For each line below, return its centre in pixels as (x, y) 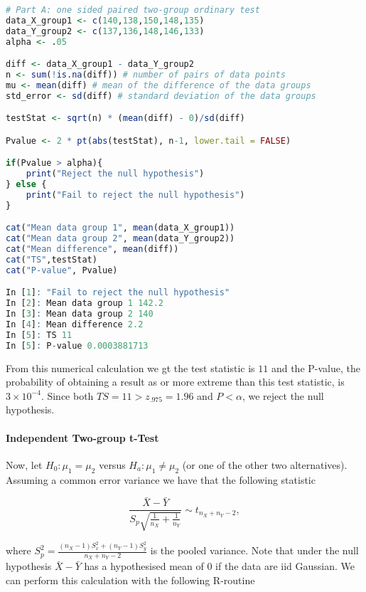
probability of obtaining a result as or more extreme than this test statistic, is (175, 382)
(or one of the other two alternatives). (265, 464)
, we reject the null (283, 395)
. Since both (67, 395)
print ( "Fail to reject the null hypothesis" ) (135, 195)
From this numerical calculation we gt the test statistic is (130, 368)
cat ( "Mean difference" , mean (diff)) (92, 249)
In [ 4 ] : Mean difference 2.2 (75, 325)
